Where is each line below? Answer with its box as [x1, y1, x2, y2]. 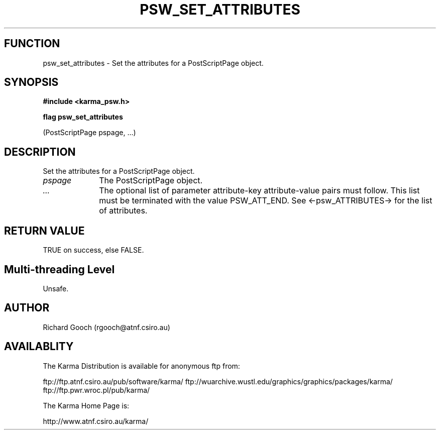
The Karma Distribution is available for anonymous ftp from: [43, 361, 240, 370]
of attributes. [99, 205, 148, 216]
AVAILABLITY [4, 340, 74, 353]
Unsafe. [43, 284, 69, 293]
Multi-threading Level [4, 263, 115, 276]
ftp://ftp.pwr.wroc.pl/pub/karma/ [43, 385, 150, 394]
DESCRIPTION [4, 145, 76, 158]
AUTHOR [4, 301, 50, 314]
